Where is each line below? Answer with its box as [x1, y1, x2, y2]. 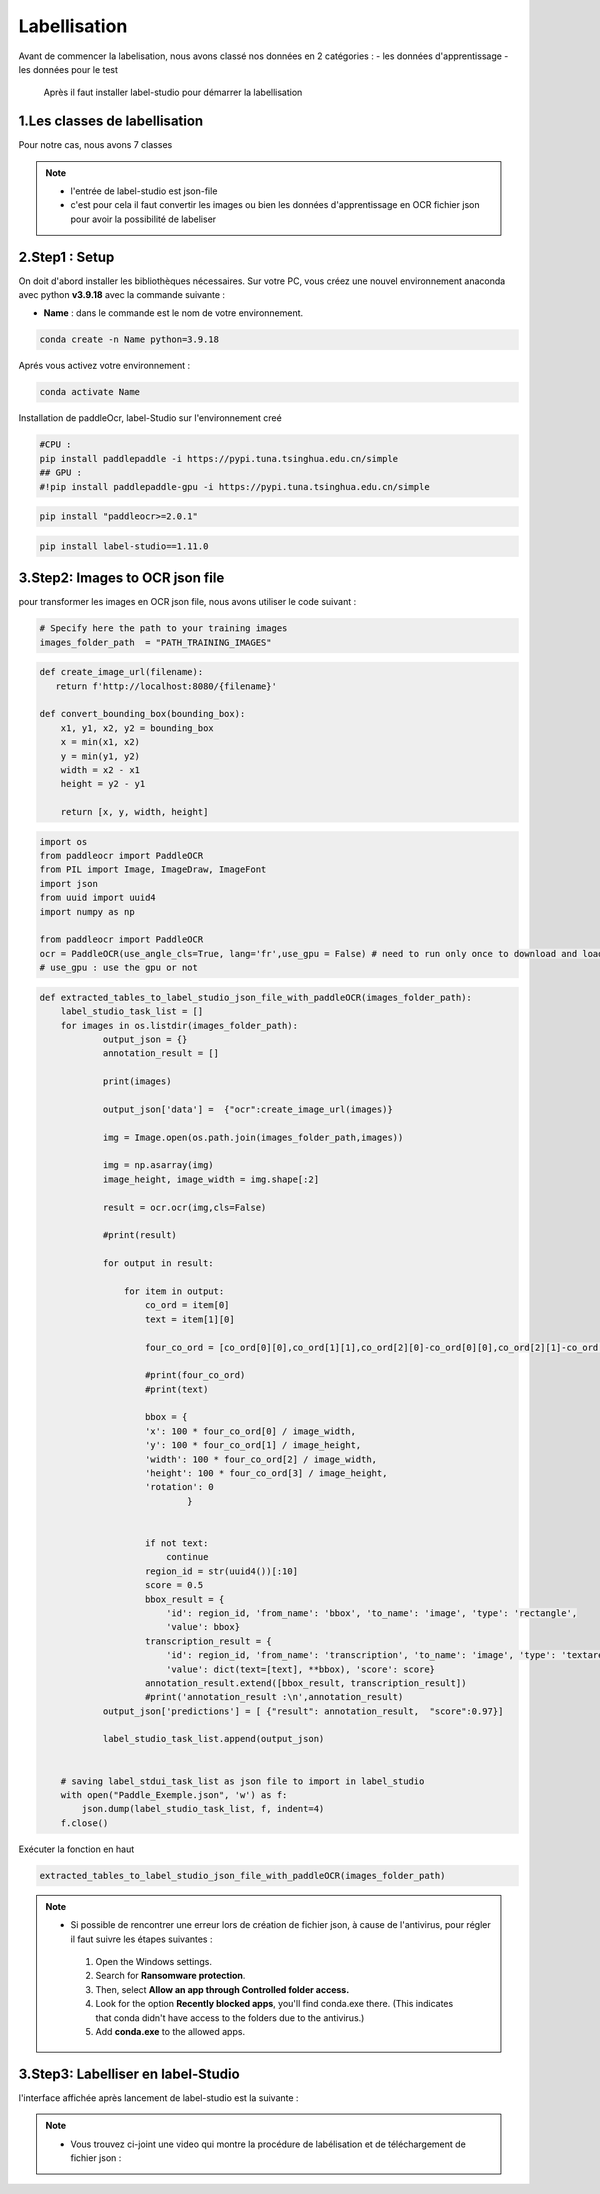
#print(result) [102, 1230, 177, 1241]
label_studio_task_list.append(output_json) [102, 1733, 325, 1745]
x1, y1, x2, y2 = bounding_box [60, 722, 214, 734]
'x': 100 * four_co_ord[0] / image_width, [145, 1425, 357, 1437]
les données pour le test [18, 63, 119, 75]
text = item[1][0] [145, 1313, 235, 1325]
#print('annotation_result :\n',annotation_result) [145, 1691, 404, 1703]
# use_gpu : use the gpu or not [39, 962, 199, 974]
